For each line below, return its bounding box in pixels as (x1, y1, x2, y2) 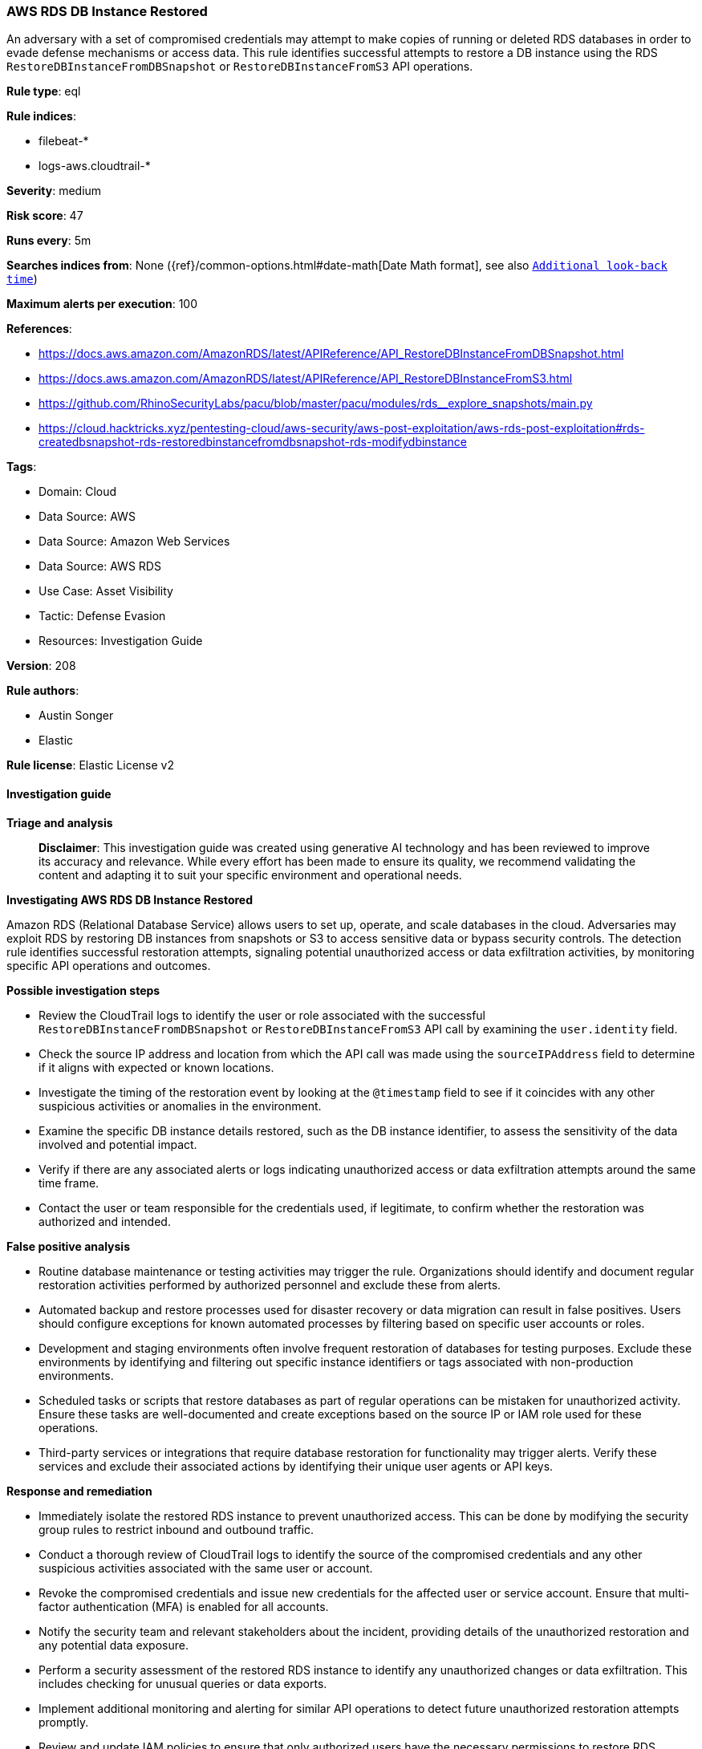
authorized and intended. (39, 1214, 171, 1228)
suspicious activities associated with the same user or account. (39, 1560, 373, 1575)
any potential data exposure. (39, 1637, 189, 1652)
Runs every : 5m (6, 233, 91, 248)
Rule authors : (6, 684, 79, 698)
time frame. (39, 1175, 99, 1190)
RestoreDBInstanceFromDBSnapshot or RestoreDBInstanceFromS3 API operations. (6, 59, 473, 74)
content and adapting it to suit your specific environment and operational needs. (39, 867, 462, 882)
